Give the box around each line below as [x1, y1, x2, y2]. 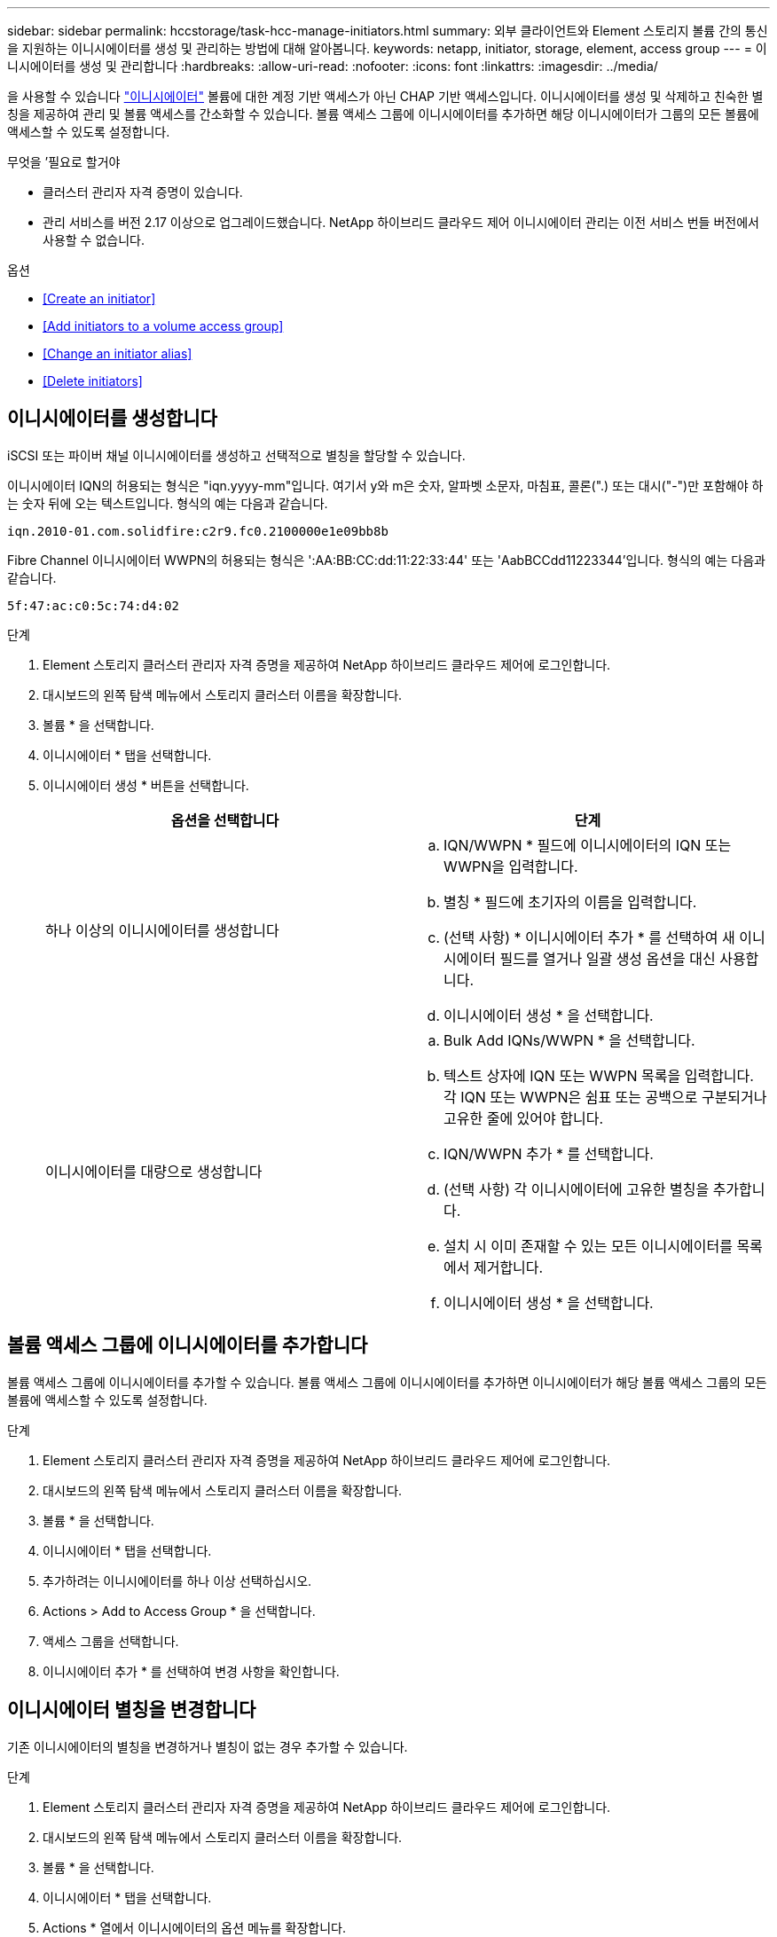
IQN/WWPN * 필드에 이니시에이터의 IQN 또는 [443, 835, 732, 854]
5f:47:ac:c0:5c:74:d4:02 [7, 598, 179, 613]
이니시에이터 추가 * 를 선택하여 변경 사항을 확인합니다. [43, 1663, 340, 1679]
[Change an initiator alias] [43, 346, 192, 361]
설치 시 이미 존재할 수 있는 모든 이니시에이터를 [443, 1236, 733, 1255]
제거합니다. [473, 1258, 544, 1276]
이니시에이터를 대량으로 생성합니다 [45, 1162, 263, 1180]
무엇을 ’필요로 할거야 [7, 154, 121, 169]
